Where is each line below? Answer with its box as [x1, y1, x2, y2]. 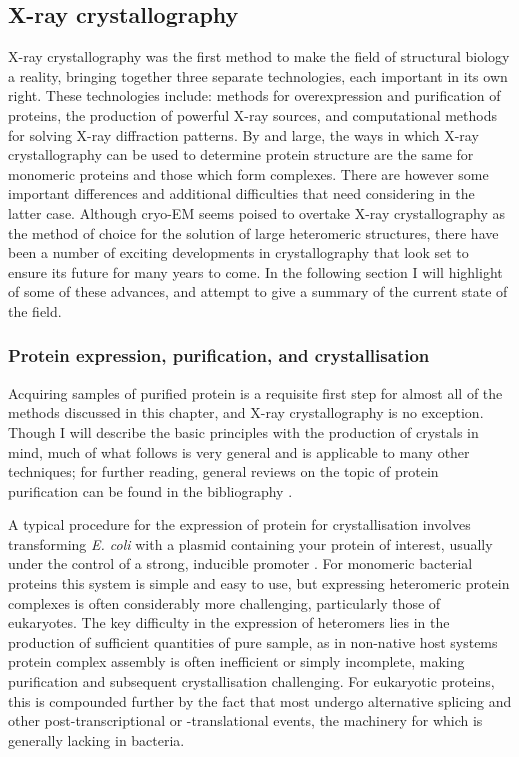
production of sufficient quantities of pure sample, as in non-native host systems [8, 631, 498, 652]
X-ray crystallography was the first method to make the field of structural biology [8, 46, 510, 67]
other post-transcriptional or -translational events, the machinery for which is [8, 710, 483, 731]
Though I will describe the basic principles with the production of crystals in [8, 421, 479, 442]
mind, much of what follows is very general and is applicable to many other [8, 441, 470, 462]
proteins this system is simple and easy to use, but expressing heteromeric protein [8, 573, 510, 594]
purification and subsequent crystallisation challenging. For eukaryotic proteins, [8, 671, 495, 692]
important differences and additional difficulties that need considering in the [8, 183, 475, 204]
